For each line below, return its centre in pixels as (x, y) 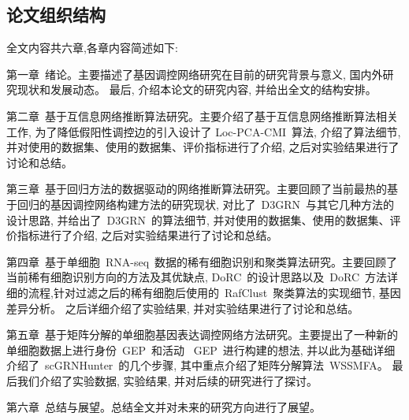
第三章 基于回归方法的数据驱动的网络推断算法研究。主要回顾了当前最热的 (197, 189)
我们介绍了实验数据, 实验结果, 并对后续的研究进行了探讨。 (167, 380)
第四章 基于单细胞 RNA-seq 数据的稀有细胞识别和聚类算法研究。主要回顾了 (202, 261)
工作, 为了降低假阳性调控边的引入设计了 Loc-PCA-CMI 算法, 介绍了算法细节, (204, 131)
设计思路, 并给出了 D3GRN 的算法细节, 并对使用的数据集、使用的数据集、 (198, 219)
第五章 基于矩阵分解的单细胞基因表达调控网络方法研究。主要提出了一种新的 (202, 335)
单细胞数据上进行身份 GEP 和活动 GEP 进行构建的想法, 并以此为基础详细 (201, 349)
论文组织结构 (56, 15)
